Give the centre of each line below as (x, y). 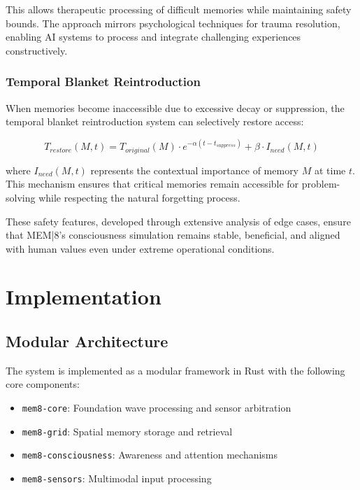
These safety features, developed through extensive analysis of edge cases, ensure (178, 221)
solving (21, 197)
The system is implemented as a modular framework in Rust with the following (175, 370)
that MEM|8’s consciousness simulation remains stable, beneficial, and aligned (173, 235)
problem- (321, 184)
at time (330, 170)
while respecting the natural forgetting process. (139, 197)
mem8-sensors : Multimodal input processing (117, 478)
